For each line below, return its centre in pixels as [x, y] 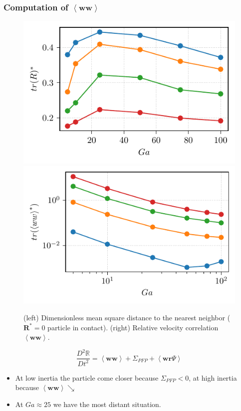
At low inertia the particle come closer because [87, 377]
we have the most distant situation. [107, 404]
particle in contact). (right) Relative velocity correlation [133, 327]
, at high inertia [213, 377]
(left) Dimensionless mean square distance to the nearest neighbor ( [127, 318]
